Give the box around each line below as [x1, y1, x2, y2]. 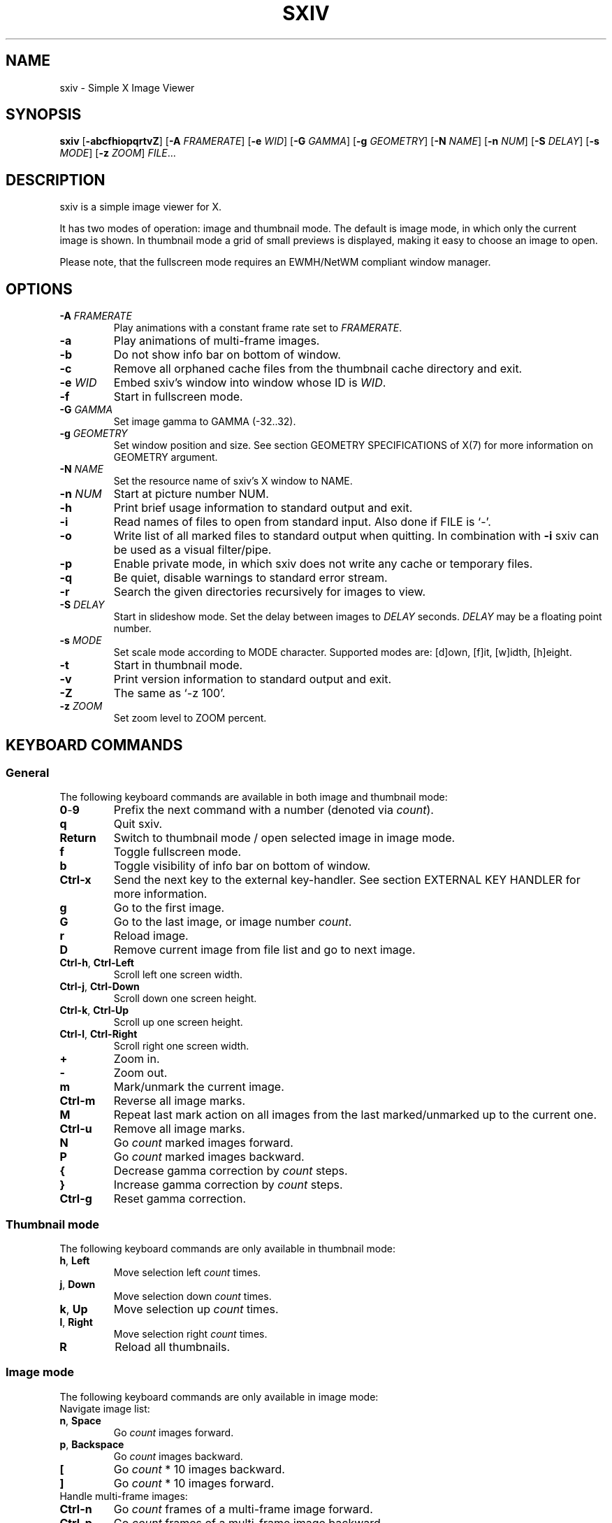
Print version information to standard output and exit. [113, 672, 392, 687]
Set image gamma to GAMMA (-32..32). [113, 415, 296, 428]
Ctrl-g [59, 1192, 92, 1206]
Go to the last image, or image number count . [113, 915, 352, 929]
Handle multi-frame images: [59, 1489, 188, 1502]
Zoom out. [113, 1066, 168, 1080]
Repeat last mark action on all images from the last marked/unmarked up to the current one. [113, 1108, 597, 1122]
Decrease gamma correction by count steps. [113, 1164, 348, 1178]
